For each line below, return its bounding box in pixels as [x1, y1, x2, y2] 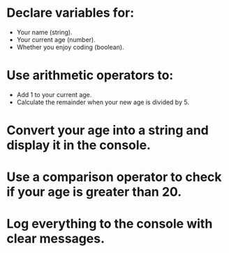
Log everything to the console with [6, 216, 213, 232]
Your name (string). [16, 28, 73, 36]
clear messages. [6, 231, 105, 247]
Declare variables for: [6, 5, 135, 21]
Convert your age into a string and [6, 122, 209, 138]
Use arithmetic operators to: [6, 68, 174, 83]
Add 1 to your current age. [16, 90, 92, 99]
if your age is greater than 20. [6, 184, 182, 200]
